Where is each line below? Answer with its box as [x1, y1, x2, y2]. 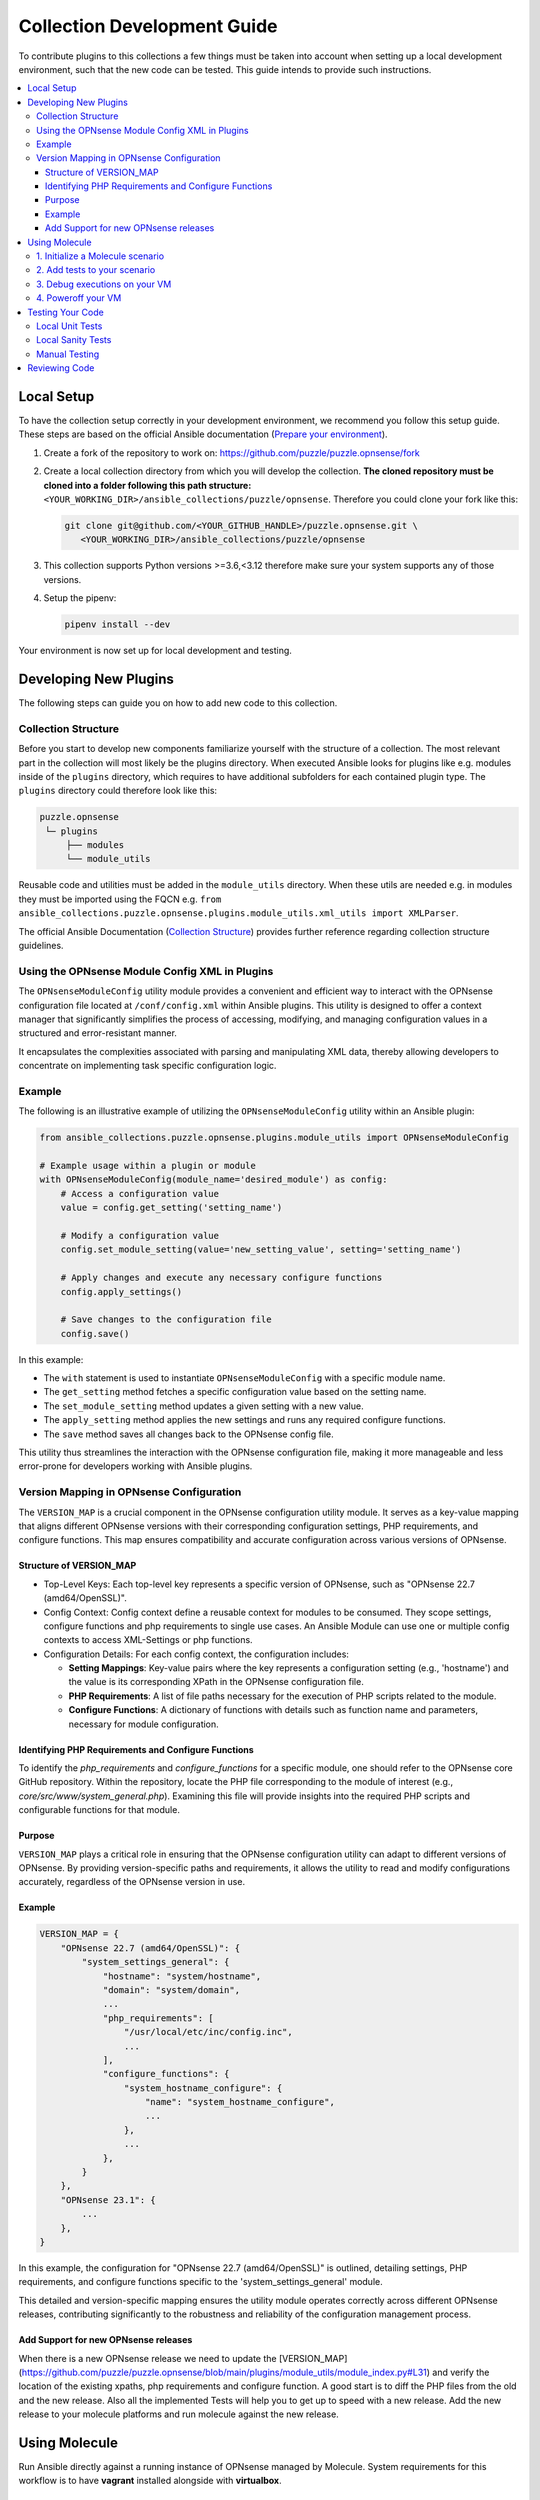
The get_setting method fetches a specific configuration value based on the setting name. [43, 1386, 427, 1398]
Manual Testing [36, 348, 100, 360]
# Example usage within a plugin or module [39, 1160, 257, 1172]
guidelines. [18, 940, 64, 952]
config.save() [60, 1328, 130, 1339]
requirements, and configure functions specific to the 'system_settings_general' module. [18, 2276, 384, 2288]
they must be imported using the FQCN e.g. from [18, 893, 222, 905]
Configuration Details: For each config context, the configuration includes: [43, 1648, 350, 1660]
